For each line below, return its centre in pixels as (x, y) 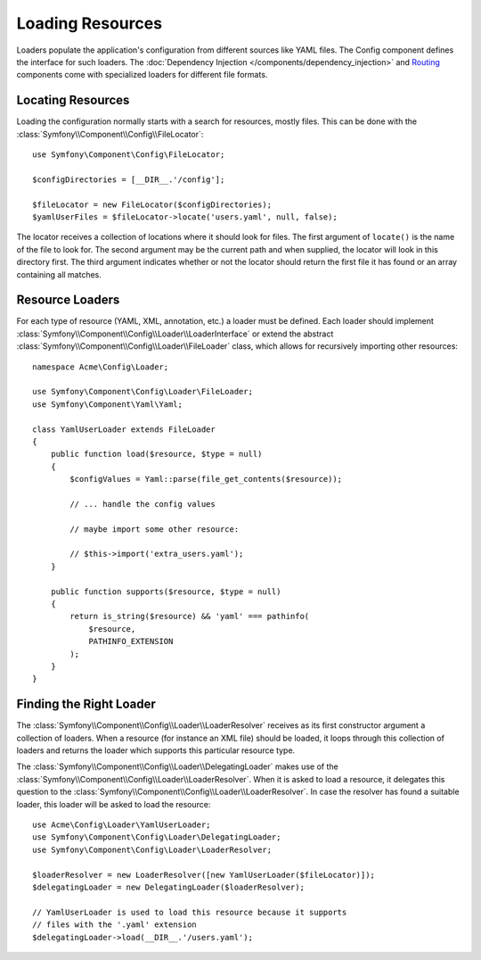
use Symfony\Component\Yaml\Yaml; (107, 404)
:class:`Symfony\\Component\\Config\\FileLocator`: (110, 134)
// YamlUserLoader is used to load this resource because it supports (190, 912)
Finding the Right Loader (86, 704)
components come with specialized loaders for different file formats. (142, 75)
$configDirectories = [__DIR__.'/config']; (129, 179)
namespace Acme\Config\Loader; (101, 367)
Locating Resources (73, 100)
